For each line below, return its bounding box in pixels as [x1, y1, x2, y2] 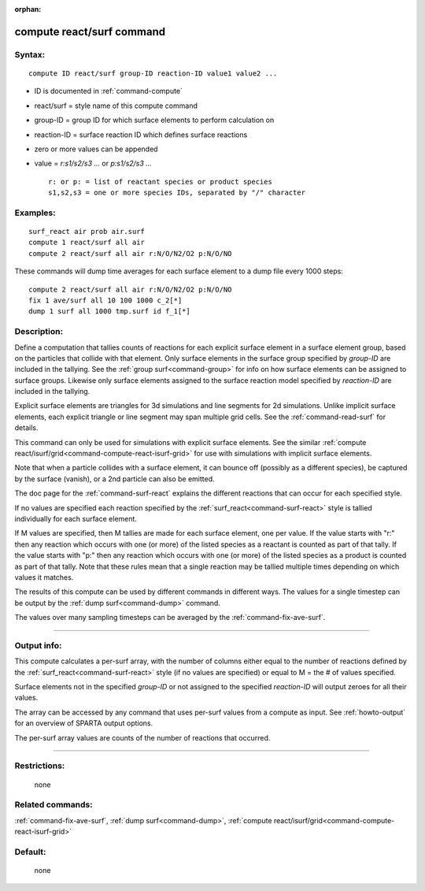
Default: [14, 846, 46, 857]
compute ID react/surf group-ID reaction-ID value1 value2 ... [28, 69, 278, 78]
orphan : [14, 5, 42, 13]
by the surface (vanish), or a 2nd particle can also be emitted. [14, 473, 216, 484]
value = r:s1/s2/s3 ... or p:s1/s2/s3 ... [34, 158, 153, 169]
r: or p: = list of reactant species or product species [48, 177, 273, 186]
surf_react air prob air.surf [28, 227, 146, 236]
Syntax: [14, 49, 46, 60]
